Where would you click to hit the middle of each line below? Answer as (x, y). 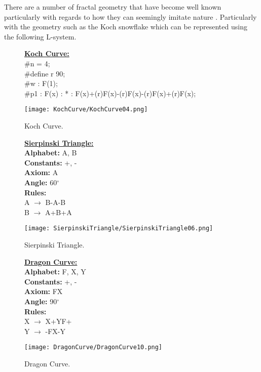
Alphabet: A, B (51, 153)
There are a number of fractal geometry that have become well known (113, 7)
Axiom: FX (44, 291)
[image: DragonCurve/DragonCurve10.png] (94, 347)
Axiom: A (41, 172)
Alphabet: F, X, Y (55, 272)
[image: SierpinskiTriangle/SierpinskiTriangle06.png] (119, 229)
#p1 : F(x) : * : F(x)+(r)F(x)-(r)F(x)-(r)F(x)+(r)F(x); (110, 93)
